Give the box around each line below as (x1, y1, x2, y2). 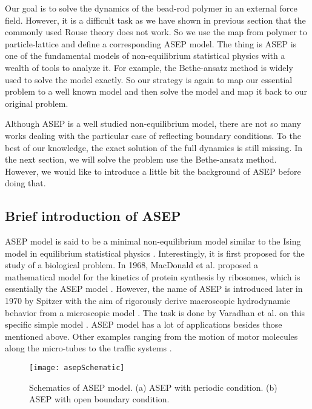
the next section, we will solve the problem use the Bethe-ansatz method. (5, 153, 277, 166)
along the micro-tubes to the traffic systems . (5, 342, 172, 354)
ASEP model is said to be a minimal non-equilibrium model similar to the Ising (5, 235, 301, 248)
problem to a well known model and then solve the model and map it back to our (5, 85, 308, 98)
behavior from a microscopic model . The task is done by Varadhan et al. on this (5, 306, 305, 319)
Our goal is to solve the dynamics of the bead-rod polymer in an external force (5, 2, 297, 14)
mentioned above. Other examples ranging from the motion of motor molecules (5, 330, 298, 342)
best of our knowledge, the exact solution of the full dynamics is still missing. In (5, 141, 302, 154)
